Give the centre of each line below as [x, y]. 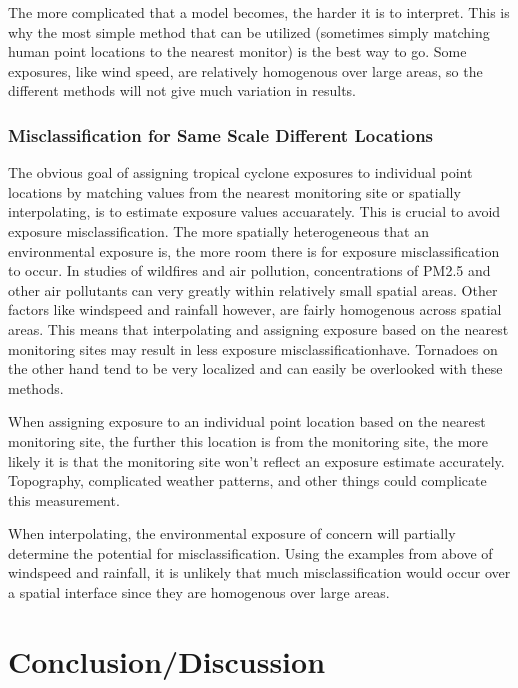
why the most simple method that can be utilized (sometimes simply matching [249, 31]
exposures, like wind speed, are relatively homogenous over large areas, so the [245, 70]
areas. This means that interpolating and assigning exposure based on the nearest [258, 328]
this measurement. [64, 499]
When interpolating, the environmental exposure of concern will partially [232, 533]
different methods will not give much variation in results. [182, 90]
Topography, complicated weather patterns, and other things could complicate [247, 480]
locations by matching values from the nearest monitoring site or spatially [234, 191]
